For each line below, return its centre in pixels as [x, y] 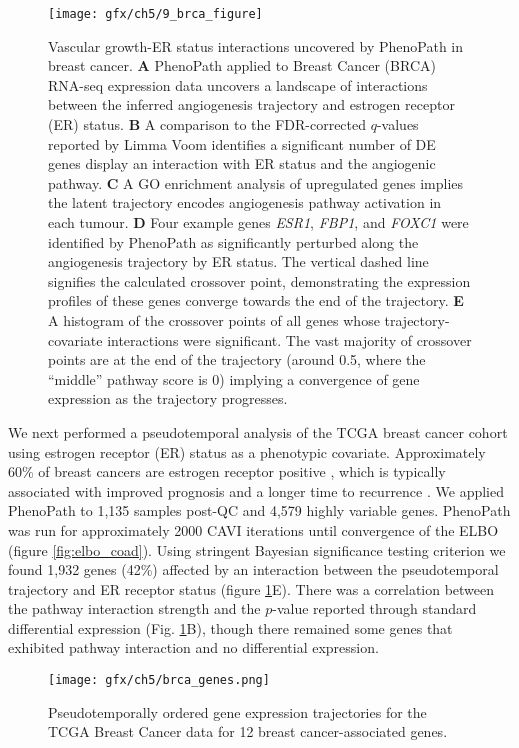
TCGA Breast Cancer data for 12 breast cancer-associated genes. [248, 731]
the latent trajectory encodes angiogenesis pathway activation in [245, 202]
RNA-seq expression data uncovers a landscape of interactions [238, 84]
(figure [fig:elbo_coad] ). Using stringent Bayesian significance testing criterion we [257, 549]
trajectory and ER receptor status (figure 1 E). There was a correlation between [251, 588]
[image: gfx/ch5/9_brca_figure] [155, 14]
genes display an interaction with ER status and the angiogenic [242, 163]
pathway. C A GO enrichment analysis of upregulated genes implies [256, 182]
